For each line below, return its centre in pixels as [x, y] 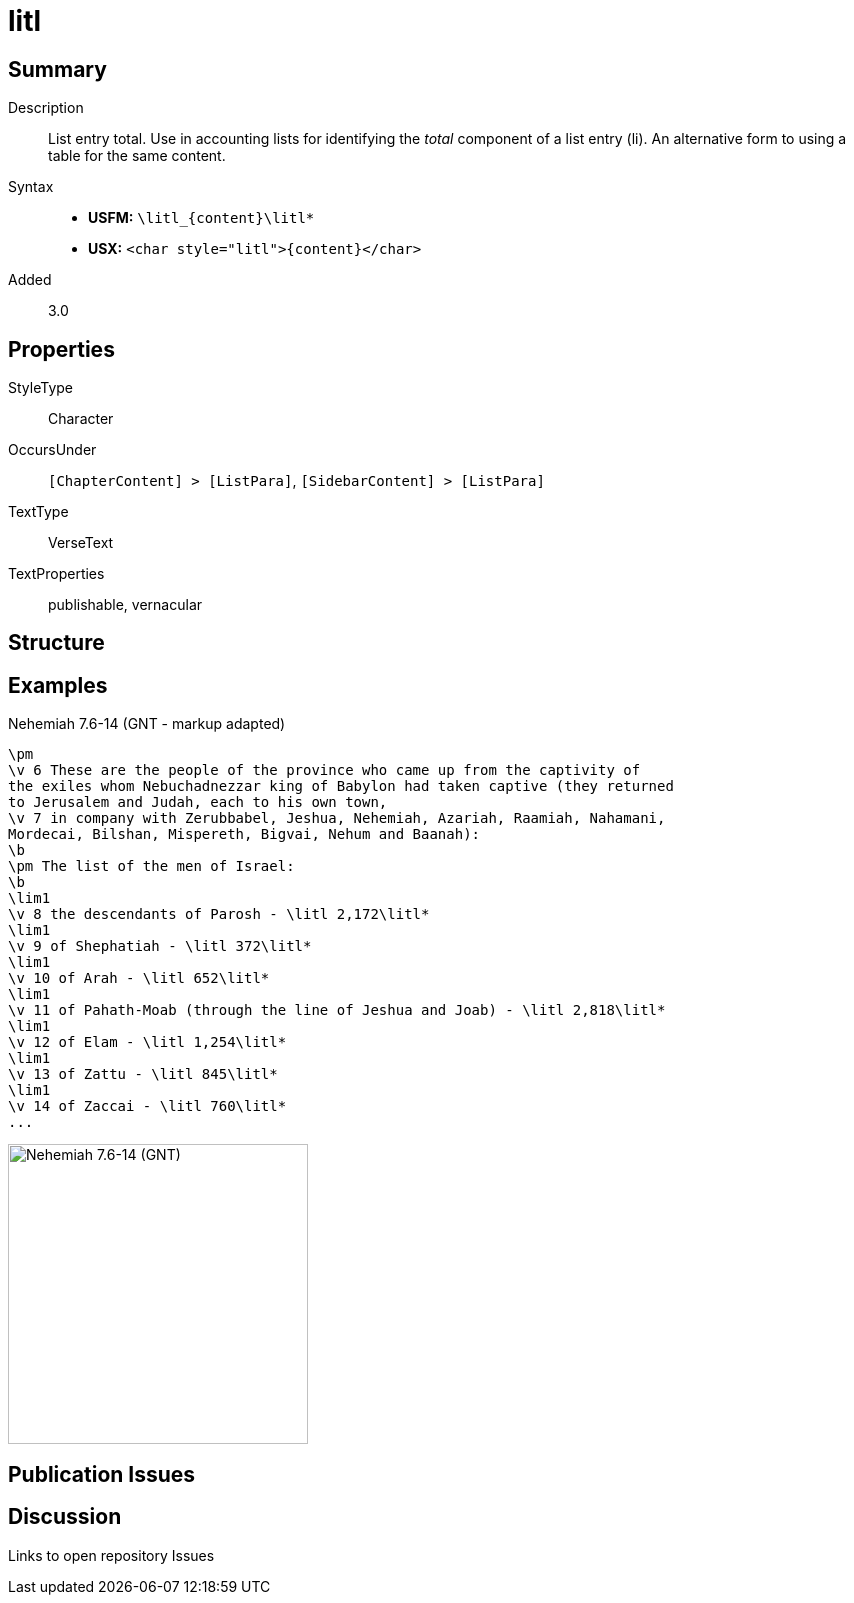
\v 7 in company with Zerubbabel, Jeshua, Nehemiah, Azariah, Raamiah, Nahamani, [337, 818]
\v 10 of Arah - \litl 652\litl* [139, 978]
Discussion [65, 1517]
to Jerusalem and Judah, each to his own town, [198, 802]
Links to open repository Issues [111, 1555]
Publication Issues [102, 1474]
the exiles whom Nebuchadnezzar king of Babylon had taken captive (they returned [341, 786]
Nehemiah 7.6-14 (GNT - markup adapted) [147, 724]
